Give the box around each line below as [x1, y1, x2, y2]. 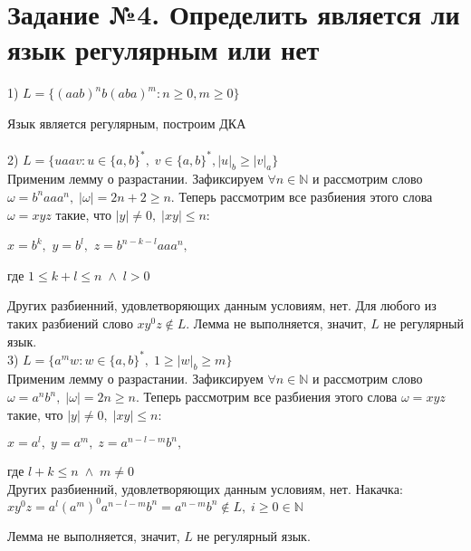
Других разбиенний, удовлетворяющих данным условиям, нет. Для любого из [7, 296, 437, 315]
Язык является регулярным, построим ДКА [7, 113, 246, 132]
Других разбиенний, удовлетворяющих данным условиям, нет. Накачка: [7, 479, 403, 498]
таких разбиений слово [7, 313, 133, 332]
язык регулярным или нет [7, 31, 320, 68]
